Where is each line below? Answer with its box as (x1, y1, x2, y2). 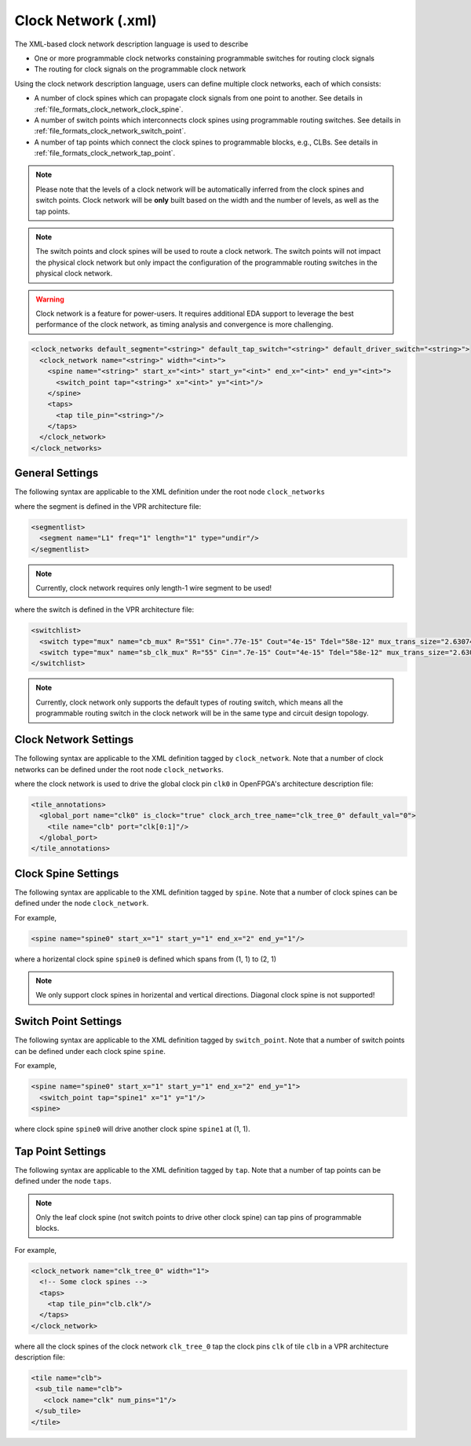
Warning (35, 295, 64, 304)
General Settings (14, 467, 99, 480)
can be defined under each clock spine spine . (14, 1046, 166, 1056)
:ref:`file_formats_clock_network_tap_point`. (34, 148, 176, 158)
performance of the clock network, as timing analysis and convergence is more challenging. (35, 320, 334, 329)
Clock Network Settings (14, 733, 133, 746)
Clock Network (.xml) (14, 12, 157, 29)
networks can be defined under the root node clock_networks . (14, 764, 224, 774)
